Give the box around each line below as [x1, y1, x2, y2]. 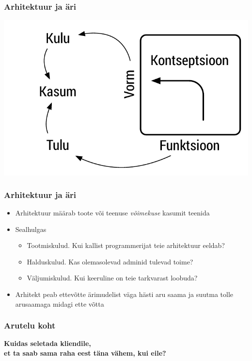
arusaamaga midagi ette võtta [15, 298, 104, 309]
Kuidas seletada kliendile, [4, 338, 91, 348]
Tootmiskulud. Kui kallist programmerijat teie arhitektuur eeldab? [27, 240, 225, 250]
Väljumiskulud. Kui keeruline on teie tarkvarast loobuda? [27, 273, 198, 283]
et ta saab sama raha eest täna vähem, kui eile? [4, 348, 166, 358]
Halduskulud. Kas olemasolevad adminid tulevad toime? [27, 256, 193, 266]
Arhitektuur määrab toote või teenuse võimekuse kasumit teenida [15, 208, 210, 218]
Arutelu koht [4, 319, 56, 331]
